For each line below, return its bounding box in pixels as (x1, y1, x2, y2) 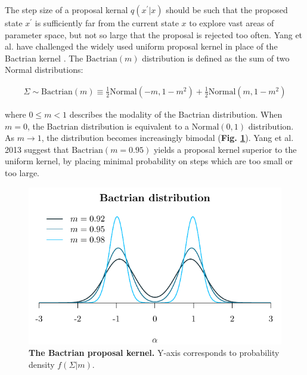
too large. (5, 166, 39, 179)
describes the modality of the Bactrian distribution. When (69, 108, 283, 120)
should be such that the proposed (166, 4, 288, 16)
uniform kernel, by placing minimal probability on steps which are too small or (5, 155, 293, 167)
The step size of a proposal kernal (5, 4, 128, 16)
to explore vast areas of (189, 17, 274, 29)
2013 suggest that (5, 143, 69, 155)
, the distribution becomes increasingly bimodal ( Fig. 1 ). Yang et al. (41, 131, 294, 144)
